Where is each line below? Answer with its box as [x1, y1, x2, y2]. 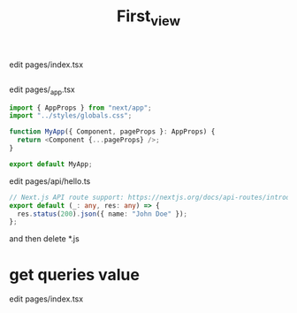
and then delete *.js [9, 233, 80, 244]
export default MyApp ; [9, 159, 93, 169]
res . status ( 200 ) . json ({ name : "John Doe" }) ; [17, 210, 188, 218]
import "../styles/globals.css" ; [9, 111, 133, 120]
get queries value [9, 264, 140, 285]
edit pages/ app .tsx [9, 84, 75, 96]
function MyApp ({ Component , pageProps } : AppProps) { [9, 127, 216, 136]
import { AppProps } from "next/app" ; [9, 103, 152, 112]
